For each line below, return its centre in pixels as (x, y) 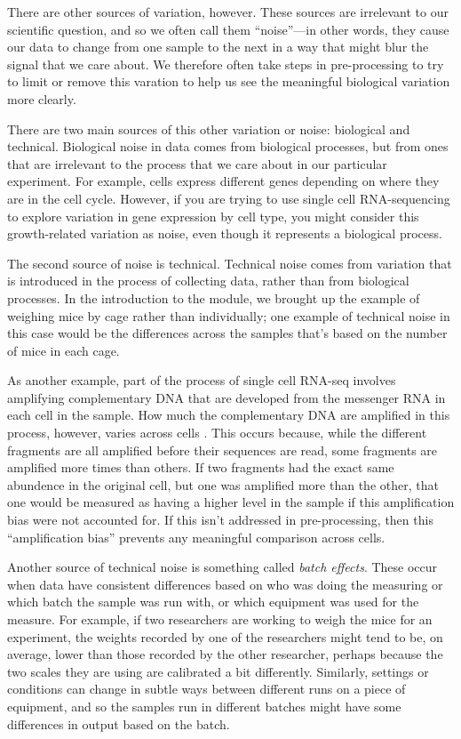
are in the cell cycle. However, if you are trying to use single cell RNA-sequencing (229, 198)
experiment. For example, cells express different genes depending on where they (223, 181)
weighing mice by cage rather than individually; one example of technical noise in (229, 315)
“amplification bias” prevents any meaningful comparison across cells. (196, 537)
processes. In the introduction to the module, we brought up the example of (214, 297)
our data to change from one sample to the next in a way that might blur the (218, 47)
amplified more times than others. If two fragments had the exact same (201, 467)
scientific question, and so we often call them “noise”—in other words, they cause (228, 29)
